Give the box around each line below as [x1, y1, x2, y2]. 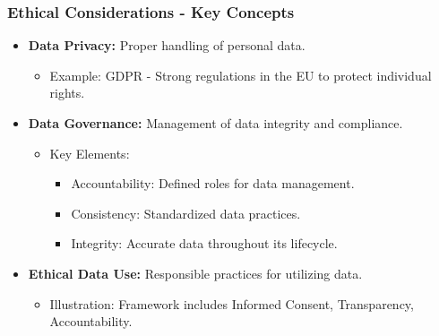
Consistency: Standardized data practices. [71, 203, 301, 222]
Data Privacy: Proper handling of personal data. [28, 36, 306, 55]
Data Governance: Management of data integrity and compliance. [28, 114, 403, 132]
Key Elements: [49, 143, 130, 162]
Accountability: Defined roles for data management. [71, 174, 355, 193]
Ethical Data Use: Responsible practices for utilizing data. [28, 263, 363, 282]
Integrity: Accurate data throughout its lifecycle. [71, 234, 338, 253]
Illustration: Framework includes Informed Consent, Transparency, [49, 294, 414, 313]
